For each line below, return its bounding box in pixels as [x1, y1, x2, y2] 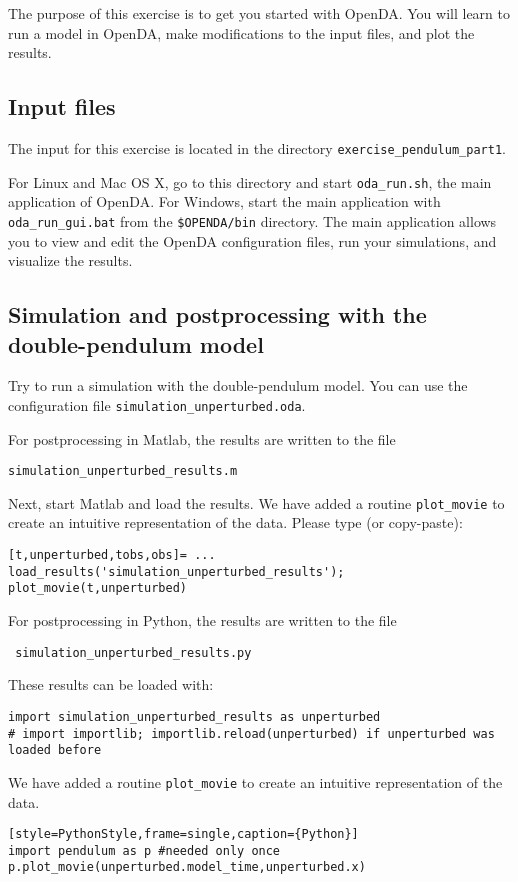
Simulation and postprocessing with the [8, 299, 427, 330]
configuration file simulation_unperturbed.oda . [8, 394, 306, 415]
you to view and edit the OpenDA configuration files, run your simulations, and [8, 230, 497, 251]
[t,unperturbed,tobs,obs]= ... [8, 548, 216, 563]
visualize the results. [8, 250, 133, 271]
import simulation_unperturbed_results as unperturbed [8, 709, 381, 724]
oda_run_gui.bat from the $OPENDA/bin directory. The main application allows [8, 210, 497, 231]
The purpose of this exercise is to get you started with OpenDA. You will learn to [8, 3, 510, 23]
